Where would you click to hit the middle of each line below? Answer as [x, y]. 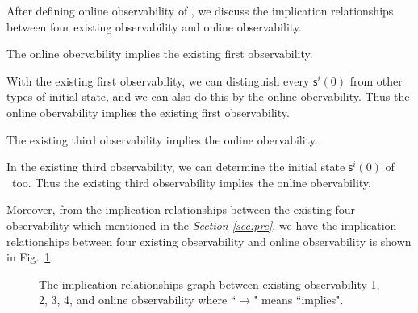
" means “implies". [299, 300]
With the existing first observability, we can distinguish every [158, 80]
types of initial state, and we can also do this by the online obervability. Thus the [208, 96]
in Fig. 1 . [30, 257]
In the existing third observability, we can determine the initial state [176, 167]
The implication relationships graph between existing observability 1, [209, 284]
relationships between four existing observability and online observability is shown [209, 241]
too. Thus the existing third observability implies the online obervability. [191, 182]
